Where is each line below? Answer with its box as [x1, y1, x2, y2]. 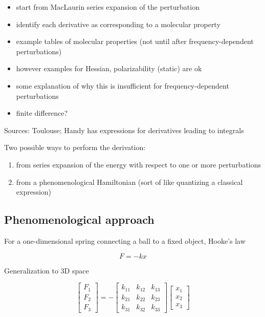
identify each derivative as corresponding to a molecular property [16, 18, 220, 29]
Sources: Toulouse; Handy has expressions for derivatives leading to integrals [4, 124, 244, 135]
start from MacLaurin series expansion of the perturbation [16, 2, 200, 12]
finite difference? [16, 108, 68, 118]
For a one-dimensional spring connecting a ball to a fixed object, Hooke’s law [4, 235, 246, 246]
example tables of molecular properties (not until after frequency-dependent [16, 36, 254, 47]
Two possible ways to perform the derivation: [4, 142, 146, 153]
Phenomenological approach [4, 212, 154, 227]
